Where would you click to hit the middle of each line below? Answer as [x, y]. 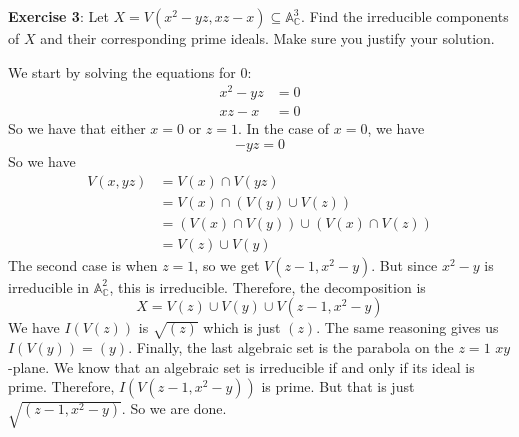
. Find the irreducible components [405, 16]
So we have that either [77, 128]
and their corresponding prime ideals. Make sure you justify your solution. [267, 38]
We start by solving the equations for [122, 71]
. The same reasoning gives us [407, 327]
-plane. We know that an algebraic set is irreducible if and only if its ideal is [241, 366]
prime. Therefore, [61, 386]
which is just [242, 327]
